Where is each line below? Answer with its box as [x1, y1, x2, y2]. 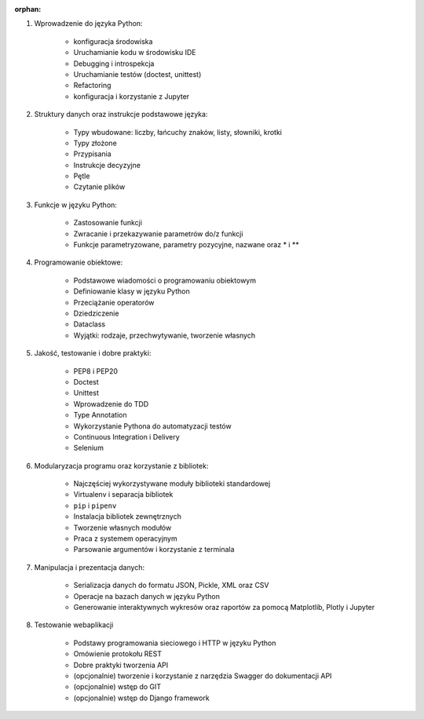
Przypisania [73, 149, 111, 159]
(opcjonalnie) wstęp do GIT [73, 682, 162, 692]
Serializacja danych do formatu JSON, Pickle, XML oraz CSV [73, 581, 270, 590]
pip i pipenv [73, 501, 117, 510]
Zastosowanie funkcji [73, 218, 143, 228]
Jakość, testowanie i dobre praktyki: [34, 349, 152, 358]
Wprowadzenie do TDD [73, 399, 149, 408]
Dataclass [73, 319, 106, 329]
